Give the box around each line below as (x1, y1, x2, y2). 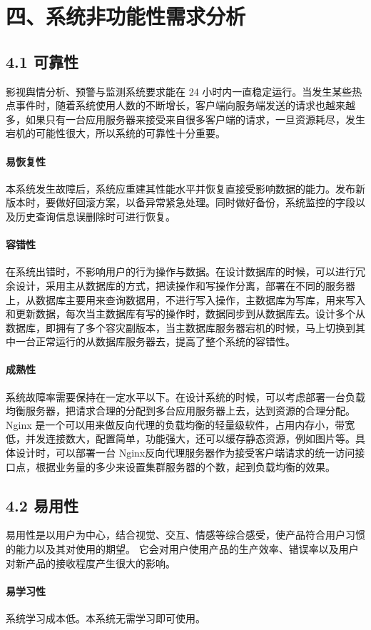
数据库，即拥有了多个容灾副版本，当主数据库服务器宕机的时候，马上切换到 (6, 320, 355, 335)
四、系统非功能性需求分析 (6, 1, 246, 31)
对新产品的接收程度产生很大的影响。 (6, 555, 176, 570)
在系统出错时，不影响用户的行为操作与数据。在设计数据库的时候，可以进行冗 (6, 264, 365, 279)
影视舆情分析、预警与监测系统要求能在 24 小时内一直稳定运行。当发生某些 (6, 83, 352, 98)
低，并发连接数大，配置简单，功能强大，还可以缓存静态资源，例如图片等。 (6, 431, 355, 446)
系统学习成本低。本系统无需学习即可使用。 (6, 611, 205, 626)
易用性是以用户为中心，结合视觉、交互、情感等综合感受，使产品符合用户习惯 (6, 527, 365, 542)
